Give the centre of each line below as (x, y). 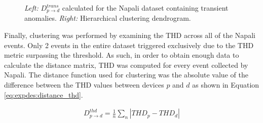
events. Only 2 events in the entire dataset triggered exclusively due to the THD (129, 45)
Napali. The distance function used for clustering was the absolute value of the (126, 75)
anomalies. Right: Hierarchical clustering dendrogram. (108, 18)
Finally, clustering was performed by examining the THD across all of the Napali (130, 35)
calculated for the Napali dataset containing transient (145, 8)
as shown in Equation (226, 85)
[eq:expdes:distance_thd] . (44, 94)
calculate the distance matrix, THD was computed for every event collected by (126, 65)
